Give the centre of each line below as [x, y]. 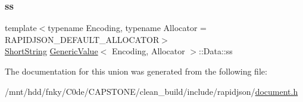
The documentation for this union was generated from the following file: [136, 71]
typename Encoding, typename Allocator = [127, 28]
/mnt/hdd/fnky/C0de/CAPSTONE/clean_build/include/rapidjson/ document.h [151, 91]
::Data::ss [216, 51]
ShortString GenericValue [51, 51]
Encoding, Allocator [148, 51]
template [21, 28]
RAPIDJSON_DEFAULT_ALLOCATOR [82, 39]
